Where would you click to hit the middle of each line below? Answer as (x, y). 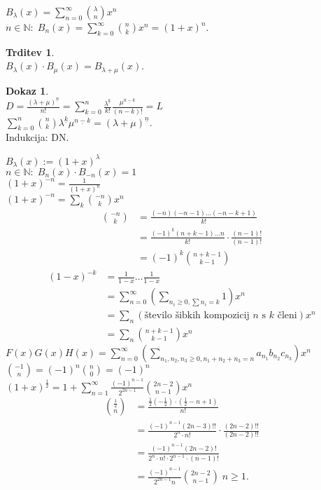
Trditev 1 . (30, 52)
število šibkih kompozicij (197, 316)
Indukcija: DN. (37, 137)
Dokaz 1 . (27, 90)
